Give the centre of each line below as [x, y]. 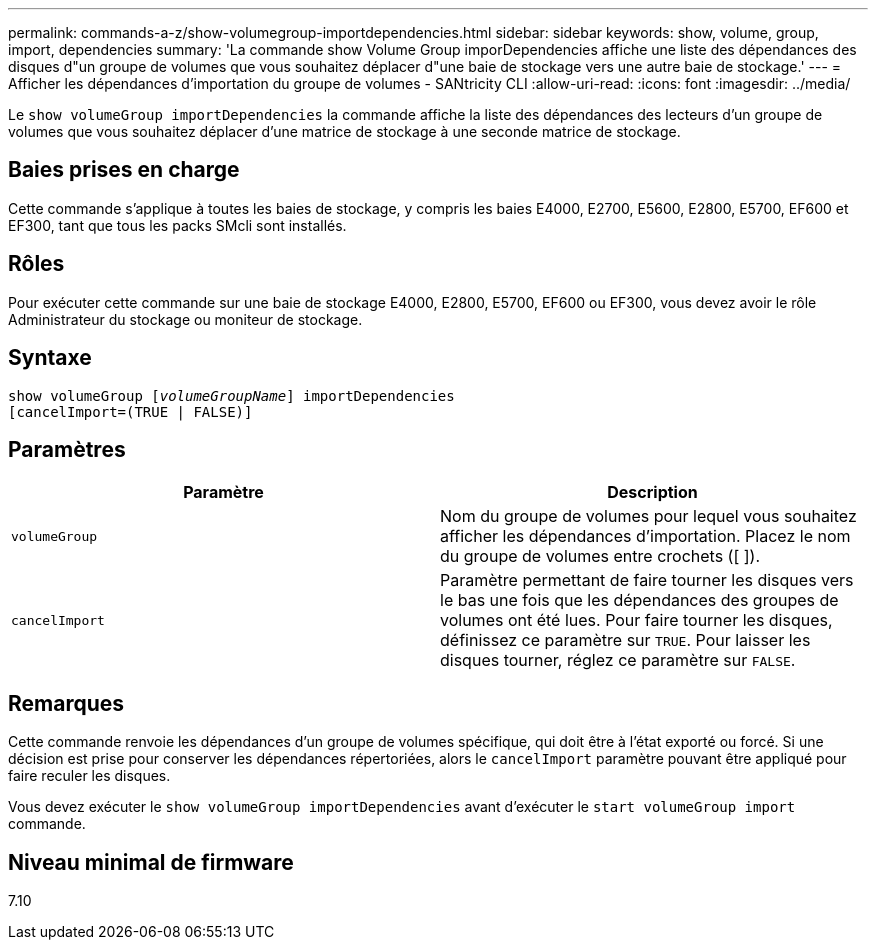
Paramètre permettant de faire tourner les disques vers [647, 580]
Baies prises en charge [124, 170]
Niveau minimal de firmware [151, 862]
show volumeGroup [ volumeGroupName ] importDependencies [231, 395]
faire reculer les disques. [89, 776]
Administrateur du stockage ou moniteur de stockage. [185, 319]
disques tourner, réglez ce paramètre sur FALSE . [618, 660]
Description [652, 492]
